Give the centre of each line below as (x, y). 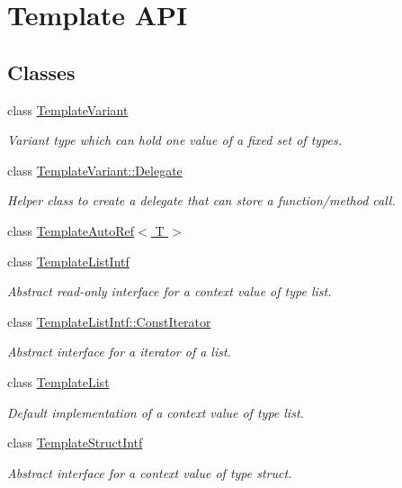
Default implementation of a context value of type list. (156, 412)
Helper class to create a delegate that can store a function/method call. (201, 200)
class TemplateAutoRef (71, 230)
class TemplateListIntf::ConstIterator (109, 321)
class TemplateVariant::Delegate (95, 170)
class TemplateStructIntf (75, 443)
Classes (41, 72)
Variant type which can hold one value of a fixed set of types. (175, 140)
